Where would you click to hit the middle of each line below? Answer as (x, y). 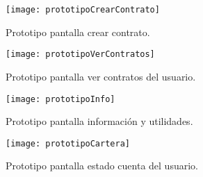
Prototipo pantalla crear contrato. (78, 32)
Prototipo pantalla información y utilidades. (99, 121)
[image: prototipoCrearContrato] (83, 10)
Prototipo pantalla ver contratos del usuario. (101, 76)
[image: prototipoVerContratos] (80, 54)
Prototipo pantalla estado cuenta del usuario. (102, 166)
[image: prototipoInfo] (60, 99)
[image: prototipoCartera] (68, 143)
